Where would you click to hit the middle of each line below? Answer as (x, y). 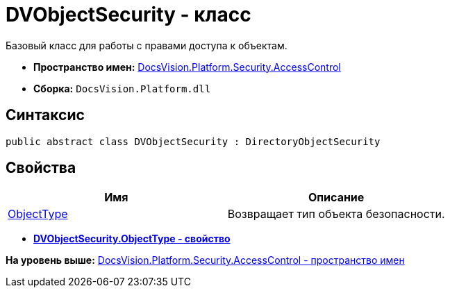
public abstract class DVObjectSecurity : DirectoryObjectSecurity (193, 141)
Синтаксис (45, 115)
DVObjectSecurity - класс (128, 15)
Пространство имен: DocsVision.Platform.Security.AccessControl (187, 67)
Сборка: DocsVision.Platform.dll (122, 88)
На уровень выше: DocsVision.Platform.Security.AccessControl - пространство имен (205, 260)
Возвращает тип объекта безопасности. (336, 214)
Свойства (41, 168)
